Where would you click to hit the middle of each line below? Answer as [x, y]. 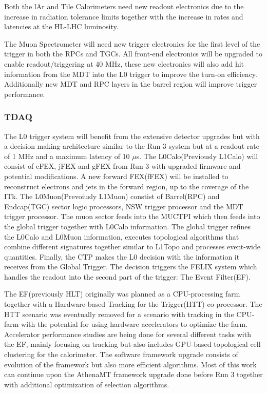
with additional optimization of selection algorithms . [87, 384]
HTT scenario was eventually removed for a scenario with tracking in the [119, 314]
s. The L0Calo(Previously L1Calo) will [197, 156]
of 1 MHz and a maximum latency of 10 [67, 156]
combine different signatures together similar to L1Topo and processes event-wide [132, 247]
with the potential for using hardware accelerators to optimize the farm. [135, 324]
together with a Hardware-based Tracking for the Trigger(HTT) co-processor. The [133, 304]
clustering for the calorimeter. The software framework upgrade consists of [121, 354]
